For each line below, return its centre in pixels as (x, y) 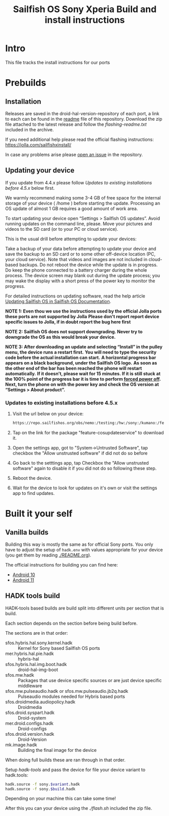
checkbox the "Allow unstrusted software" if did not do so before (80, 453)
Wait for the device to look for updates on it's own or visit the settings (85, 488)
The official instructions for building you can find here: (62, 565)
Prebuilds (26, 83)
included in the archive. (30, 129)
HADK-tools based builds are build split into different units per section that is (84, 608)
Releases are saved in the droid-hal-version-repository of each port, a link (82, 113)
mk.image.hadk (21, 745)
